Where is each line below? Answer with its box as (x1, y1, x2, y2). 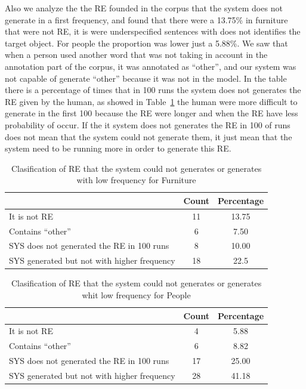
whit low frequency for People (82, 288, 191, 301)
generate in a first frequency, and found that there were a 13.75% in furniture (5, 13, 288, 26)
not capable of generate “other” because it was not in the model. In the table (5, 72, 287, 84)
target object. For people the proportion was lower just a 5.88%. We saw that (5, 36, 288, 49)
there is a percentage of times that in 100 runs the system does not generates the (5, 84, 301, 96)
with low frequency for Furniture (76, 174, 196, 186)
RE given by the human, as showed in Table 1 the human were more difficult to (5, 95, 298, 107)
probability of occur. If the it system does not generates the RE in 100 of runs (5, 118, 290, 131)
